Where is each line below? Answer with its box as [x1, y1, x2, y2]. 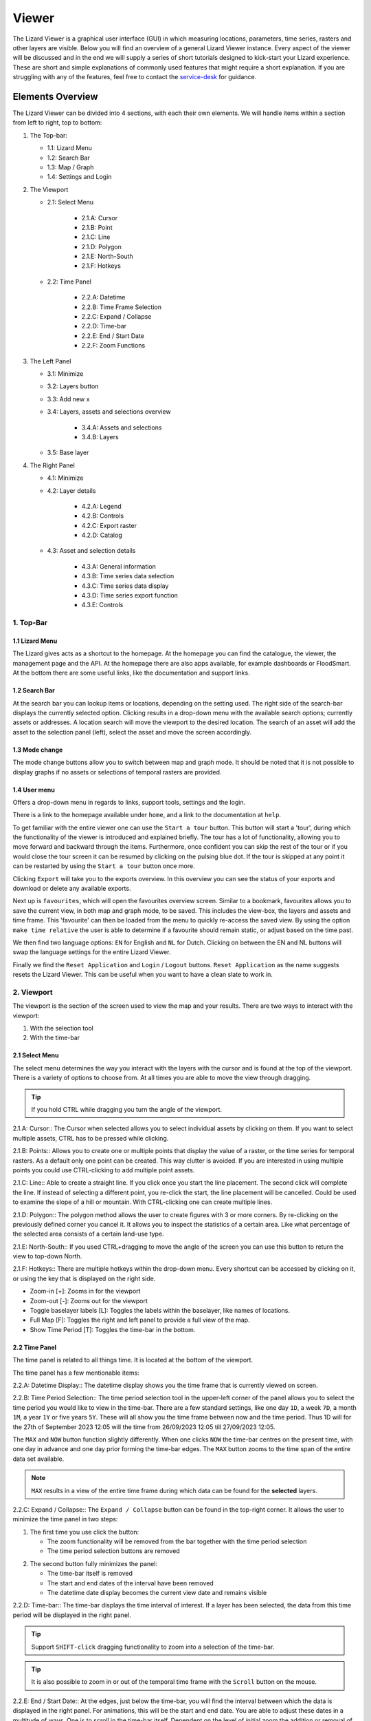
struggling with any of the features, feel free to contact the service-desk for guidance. [12, 73, 257, 81]
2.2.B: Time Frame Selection [81, 303, 161, 311]
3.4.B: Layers [81, 432, 120, 441]
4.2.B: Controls [81, 511, 124, 520]
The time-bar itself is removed [47, 1570, 133, 1578]
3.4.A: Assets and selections [81, 423, 162, 432]
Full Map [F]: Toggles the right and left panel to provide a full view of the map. [30, 1316, 250, 1324]
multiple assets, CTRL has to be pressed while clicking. [12, 1134, 169, 1142]
